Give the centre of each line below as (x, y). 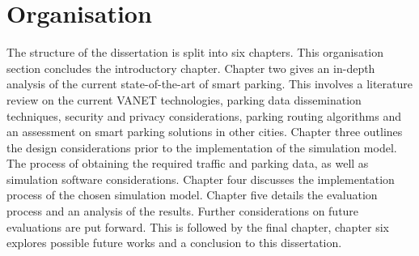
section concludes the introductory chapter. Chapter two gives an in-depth (191, 68)
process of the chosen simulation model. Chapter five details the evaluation (192, 195)
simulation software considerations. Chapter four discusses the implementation (201, 179)
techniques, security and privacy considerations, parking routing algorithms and (204, 115)
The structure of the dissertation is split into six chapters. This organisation (195, 52)
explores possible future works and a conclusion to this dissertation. (174, 243)
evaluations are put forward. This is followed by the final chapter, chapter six (198, 226)
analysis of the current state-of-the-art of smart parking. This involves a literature (210, 84)
